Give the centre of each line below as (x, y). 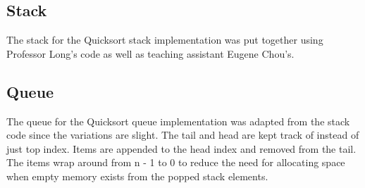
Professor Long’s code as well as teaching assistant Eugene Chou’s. (150, 53)
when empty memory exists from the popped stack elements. (137, 176)
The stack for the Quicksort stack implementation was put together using (165, 40)
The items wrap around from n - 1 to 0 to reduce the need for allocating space (176, 162)
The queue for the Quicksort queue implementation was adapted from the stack (178, 121)
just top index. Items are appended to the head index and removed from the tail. (181, 148)
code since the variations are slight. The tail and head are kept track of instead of (183, 135)
